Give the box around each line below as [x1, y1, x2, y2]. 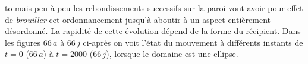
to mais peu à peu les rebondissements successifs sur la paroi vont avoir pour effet [5, 2, 303, 14]
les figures [5, 36, 41, 48]
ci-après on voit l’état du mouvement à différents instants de [83, 36, 303, 48]
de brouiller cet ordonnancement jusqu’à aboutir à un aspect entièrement [5, 13, 271, 25]
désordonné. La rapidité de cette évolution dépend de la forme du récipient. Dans [5, 25, 301, 37]
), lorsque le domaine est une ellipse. [106, 48, 238, 60]
